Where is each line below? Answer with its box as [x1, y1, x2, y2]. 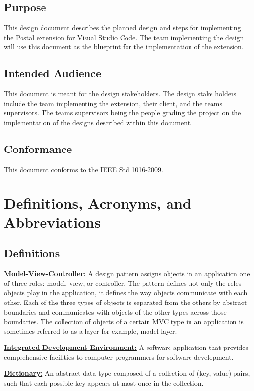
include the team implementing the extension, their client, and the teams [4, 98, 223, 108]
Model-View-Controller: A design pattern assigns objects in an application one [4, 268, 250, 279]
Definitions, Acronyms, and [4, 193, 191, 213]
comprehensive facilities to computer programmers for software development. [4, 351, 233, 362]
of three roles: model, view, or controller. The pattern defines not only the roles [4, 278, 242, 288]
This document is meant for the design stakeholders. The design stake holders [4, 88, 236, 99]
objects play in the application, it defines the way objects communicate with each [4, 287, 248, 298]
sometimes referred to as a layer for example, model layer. [4, 326, 177, 336]
